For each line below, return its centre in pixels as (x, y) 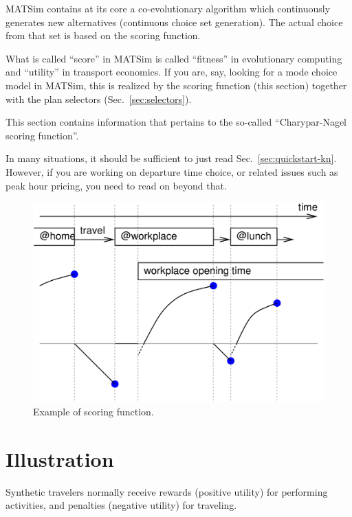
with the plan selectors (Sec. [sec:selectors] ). (99, 99)
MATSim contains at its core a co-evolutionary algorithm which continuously (168, 8)
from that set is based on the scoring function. (103, 35)
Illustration (60, 458)
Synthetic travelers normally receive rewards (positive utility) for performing (167, 491)
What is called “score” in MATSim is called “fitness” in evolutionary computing (174, 58)
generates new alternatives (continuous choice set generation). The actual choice (174, 22)
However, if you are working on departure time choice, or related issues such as (172, 171)
